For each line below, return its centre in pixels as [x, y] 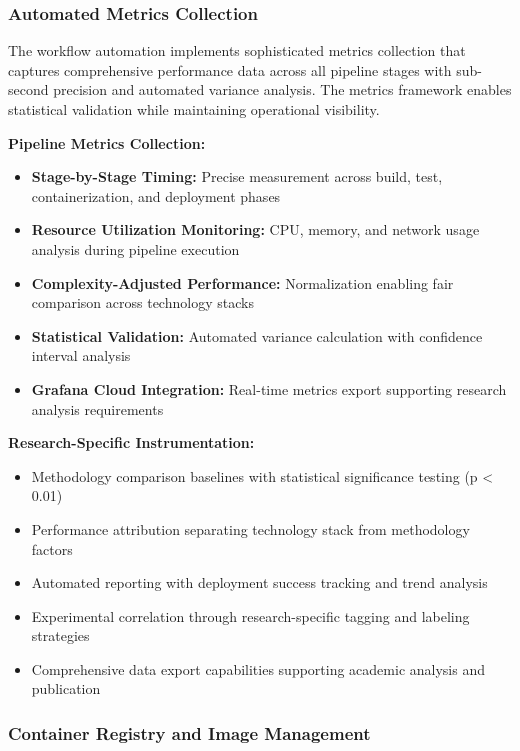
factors [52, 548]
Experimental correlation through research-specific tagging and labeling [250, 615]
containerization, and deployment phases [156, 195]
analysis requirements [97, 408]
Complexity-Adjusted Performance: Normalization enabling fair [242, 282]
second [28, 89]
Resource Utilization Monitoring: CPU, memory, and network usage [255, 229]
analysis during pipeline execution [135, 248]
